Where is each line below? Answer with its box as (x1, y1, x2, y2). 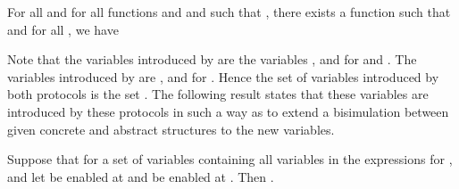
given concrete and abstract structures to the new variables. (7, 119, 335, 138)
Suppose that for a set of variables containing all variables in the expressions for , (7, 150, 453, 168)
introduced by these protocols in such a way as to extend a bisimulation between (7, 102, 449, 120)
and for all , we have (7, 20, 119, 38)
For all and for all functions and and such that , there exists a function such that (7, 3, 451, 21)
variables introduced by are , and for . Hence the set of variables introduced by (7, 67, 439, 86)
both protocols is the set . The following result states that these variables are (7, 85, 429, 103)
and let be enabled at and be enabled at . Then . (7, 167, 274, 185)
